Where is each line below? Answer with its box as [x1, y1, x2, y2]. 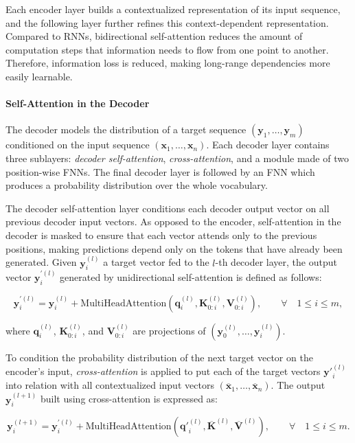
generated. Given [5, 255, 77, 269]
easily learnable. [5, 69, 73, 83]
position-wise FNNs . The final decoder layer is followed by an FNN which [5, 164, 315, 179]
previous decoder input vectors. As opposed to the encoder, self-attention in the [5, 214, 341, 229]
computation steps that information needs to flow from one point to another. [5, 42, 329, 56]
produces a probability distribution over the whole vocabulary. [5, 178, 268, 192]
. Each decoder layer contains [206, 137, 330, 152]
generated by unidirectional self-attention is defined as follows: [60, 269, 322, 284]
